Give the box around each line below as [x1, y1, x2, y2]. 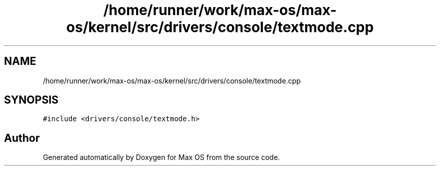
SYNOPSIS [4, 94, 59, 107]
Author [4, 131, 40, 144]
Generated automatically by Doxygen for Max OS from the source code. [43, 153, 280, 162]
